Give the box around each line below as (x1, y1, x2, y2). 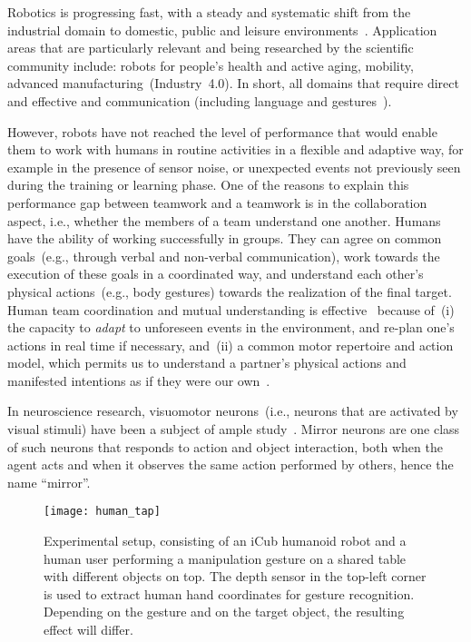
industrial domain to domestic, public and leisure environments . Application (7, 20, 437, 39)
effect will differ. (44, 620, 133, 639)
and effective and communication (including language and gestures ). (7, 91, 392, 110)
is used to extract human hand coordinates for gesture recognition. (44, 584, 415, 603)
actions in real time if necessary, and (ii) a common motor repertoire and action (7, 335, 454, 354)
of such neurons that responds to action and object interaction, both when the (7, 437, 443, 456)
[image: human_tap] (44, 505, 161, 519)
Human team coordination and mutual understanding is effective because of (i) (7, 300, 455, 319)
